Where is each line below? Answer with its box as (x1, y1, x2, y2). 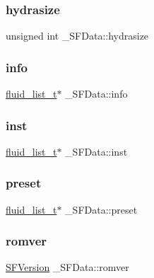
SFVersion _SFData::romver (6, 260, 129, 274)
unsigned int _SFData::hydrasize (6, 28, 149, 43)
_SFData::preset (65, 202, 138, 216)
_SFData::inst (65, 144, 128, 158)
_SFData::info (65, 86, 128, 101)
